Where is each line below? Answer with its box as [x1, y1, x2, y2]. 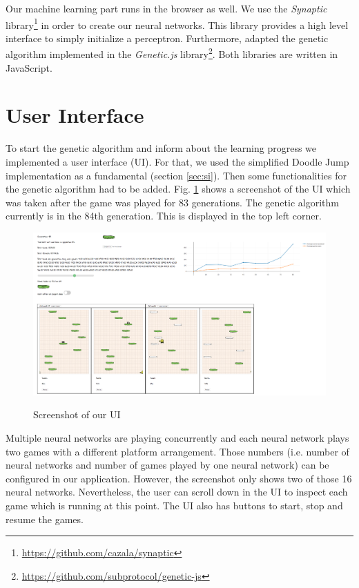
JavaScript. [6, 60, 52, 75]
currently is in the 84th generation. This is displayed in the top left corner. [6, 208, 322, 223]
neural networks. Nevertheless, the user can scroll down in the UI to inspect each [6, 484, 348, 499]
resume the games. [6, 511, 84, 526]
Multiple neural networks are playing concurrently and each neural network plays [6, 430, 349, 444]
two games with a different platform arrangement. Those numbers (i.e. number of [6, 444, 349, 458]
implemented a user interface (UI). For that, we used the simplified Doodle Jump [6, 155, 349, 168]
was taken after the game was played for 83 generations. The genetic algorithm [6, 195, 339, 209]
